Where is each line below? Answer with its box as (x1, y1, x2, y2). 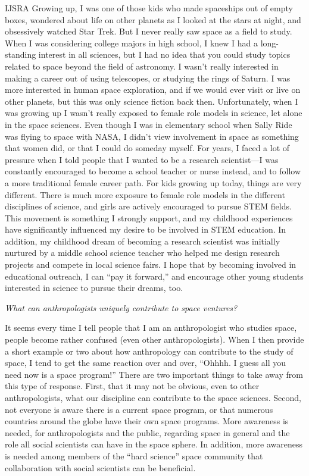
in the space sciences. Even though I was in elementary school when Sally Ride (5, 118, 292, 130)
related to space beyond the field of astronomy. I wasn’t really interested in (5, 59, 279, 72)
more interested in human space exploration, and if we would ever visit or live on (5, 83, 301, 96)
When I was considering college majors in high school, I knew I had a (5, 36, 258, 49)
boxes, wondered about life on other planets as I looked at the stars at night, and (5, 13, 301, 26)
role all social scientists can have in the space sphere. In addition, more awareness (5, 438, 303, 450)
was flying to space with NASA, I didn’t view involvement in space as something (5, 130, 299, 142)
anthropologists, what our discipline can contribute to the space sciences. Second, (5, 392, 301, 403)
